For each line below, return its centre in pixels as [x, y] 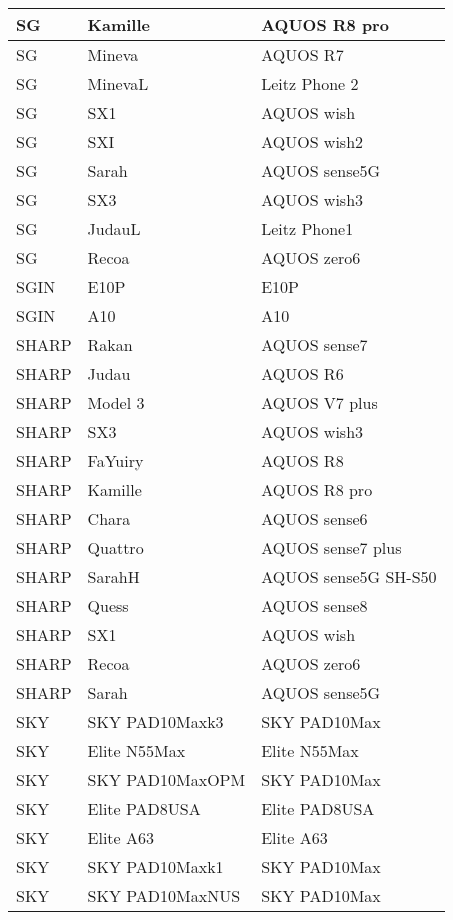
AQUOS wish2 [312, 141]
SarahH [113, 576]
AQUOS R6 [302, 373]
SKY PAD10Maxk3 [155, 721]
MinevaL [118, 83]
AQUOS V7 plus [319, 402]
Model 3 [116, 402]
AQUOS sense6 [314, 518]
